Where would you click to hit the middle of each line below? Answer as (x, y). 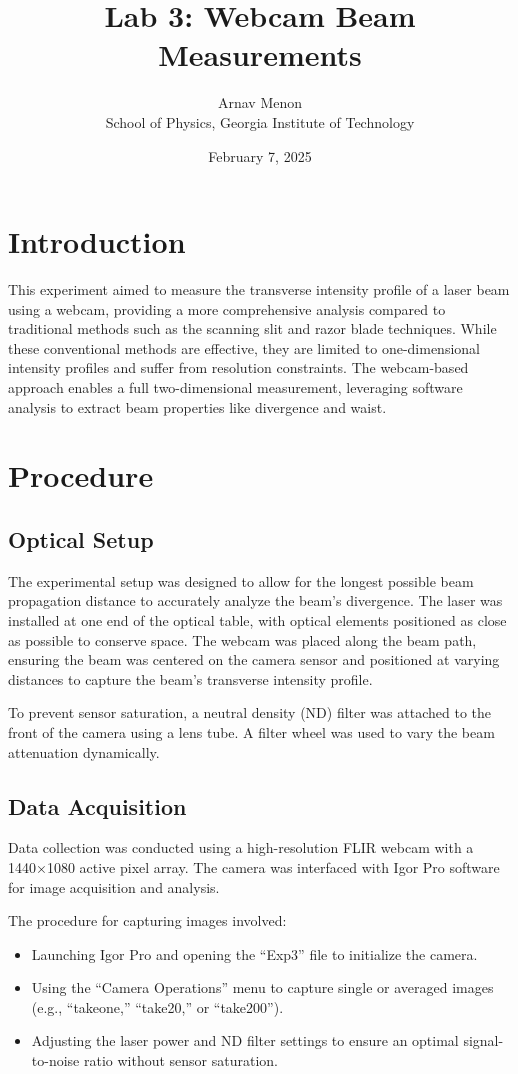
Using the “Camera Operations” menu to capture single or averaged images (262, 987)
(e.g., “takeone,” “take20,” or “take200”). (157, 1006)
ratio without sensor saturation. (181, 1060)
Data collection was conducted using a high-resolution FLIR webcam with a (241, 847)
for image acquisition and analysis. (114, 886)
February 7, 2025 (260, 155)
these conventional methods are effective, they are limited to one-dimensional (244, 347)
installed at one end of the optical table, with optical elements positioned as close (257, 619)
